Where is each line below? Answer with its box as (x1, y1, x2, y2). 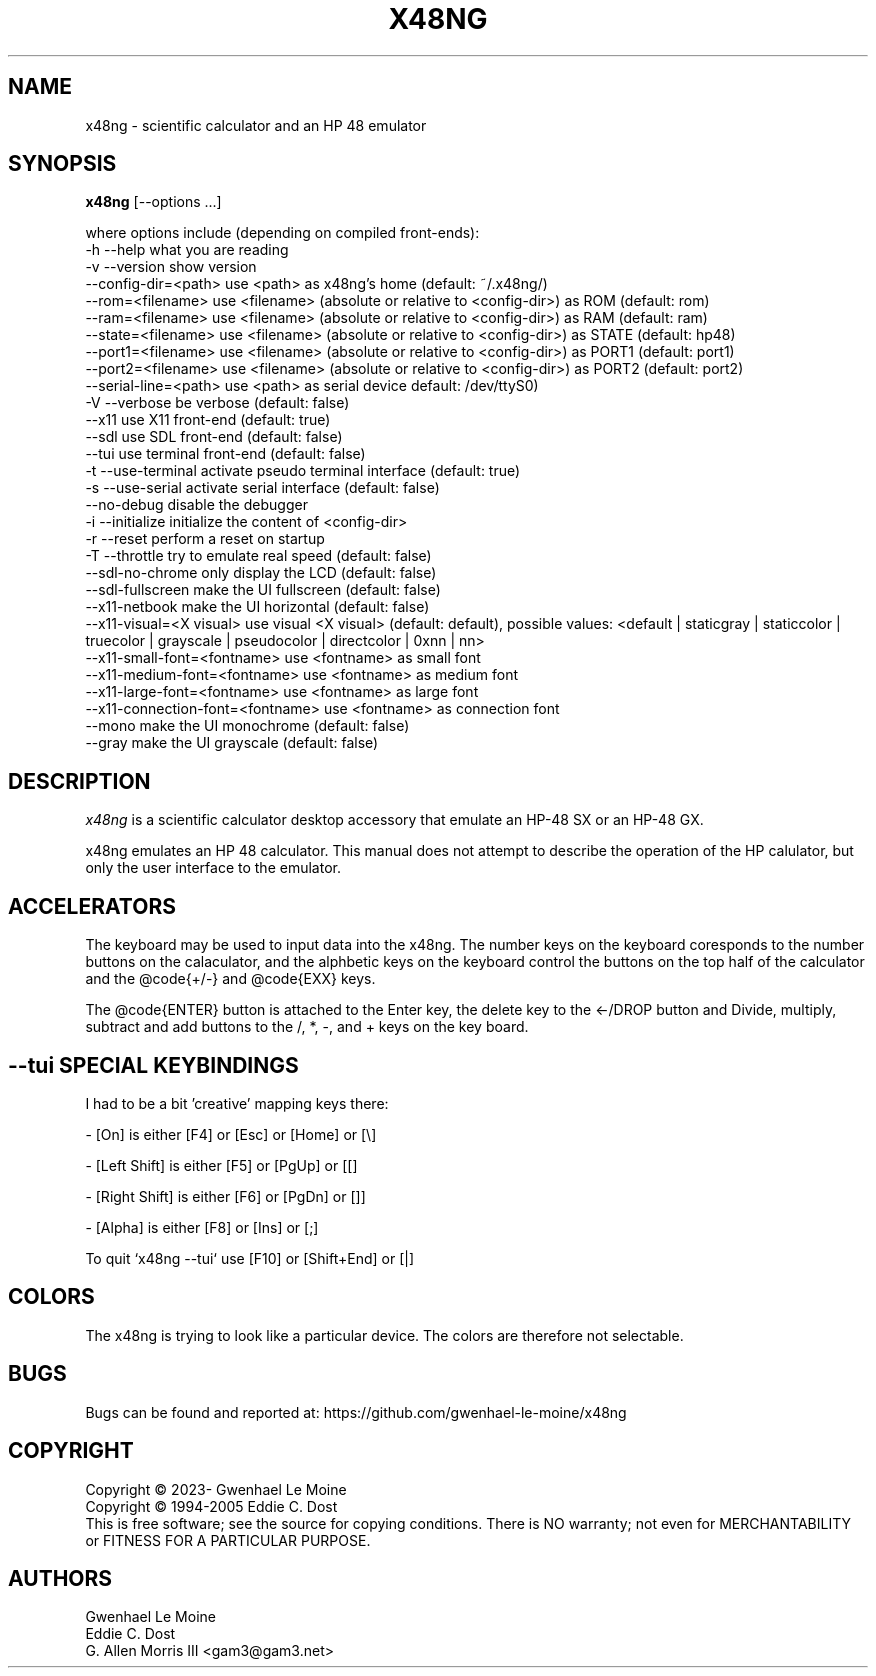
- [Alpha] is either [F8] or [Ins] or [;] (85, 1218, 319, 1236)
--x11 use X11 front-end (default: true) (85, 411, 331, 429)
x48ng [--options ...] (85, 193, 222, 211)
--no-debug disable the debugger (85, 496, 308, 514)
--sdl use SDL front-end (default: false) (85, 428, 343, 446)
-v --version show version (85, 258, 257, 276)
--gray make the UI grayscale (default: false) (85, 734, 379, 752)
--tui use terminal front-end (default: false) (85, 445, 366, 463)
